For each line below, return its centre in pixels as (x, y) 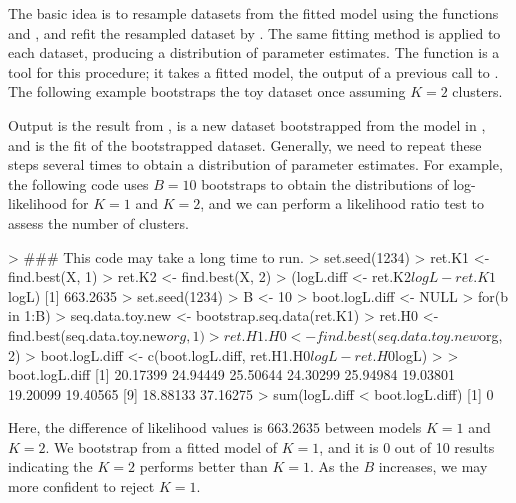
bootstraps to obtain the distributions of (325, 183)
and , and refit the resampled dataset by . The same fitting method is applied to (254, 32)
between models (373, 427)
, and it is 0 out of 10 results (407, 446)
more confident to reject (81, 486)
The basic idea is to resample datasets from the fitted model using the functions (253, 13)
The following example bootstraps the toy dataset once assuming (207, 91)
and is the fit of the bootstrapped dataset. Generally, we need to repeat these (245, 144)
